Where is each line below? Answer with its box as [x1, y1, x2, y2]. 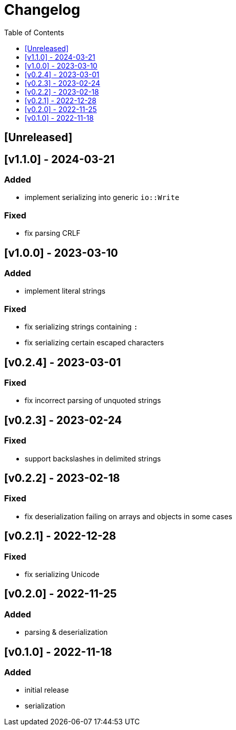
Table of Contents [4, 28, 65, 37]
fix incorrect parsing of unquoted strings [25, 396, 161, 405]
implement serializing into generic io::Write [25, 193, 180, 202]
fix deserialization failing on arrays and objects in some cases [25, 512, 232, 521]
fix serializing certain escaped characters [25, 338, 164, 347]
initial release [25, 685, 69, 695]
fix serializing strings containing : [25, 322, 138, 331]
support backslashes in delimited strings [25, 454, 161, 463]
